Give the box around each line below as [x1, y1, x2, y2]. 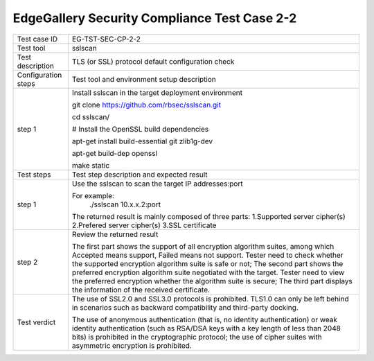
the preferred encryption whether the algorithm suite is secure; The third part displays [71, 276, 353, 285]
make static [71, 160, 110, 170]
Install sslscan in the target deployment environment [71, 87, 242, 97]
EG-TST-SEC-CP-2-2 [71, 34, 141, 44]
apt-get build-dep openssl [71, 148, 158, 158]
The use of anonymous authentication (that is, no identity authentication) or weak [71, 315, 337, 324]
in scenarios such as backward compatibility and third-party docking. [71, 302, 299, 312]
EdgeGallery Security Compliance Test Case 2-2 [12, 10, 297, 26]
